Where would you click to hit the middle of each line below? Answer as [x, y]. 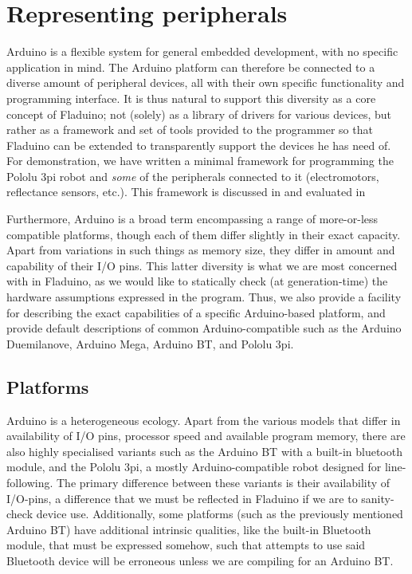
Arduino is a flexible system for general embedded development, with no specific [202, 51]
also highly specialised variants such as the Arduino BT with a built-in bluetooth [204, 451]
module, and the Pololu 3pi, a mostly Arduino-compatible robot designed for [194, 467]
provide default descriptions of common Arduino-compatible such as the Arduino [204, 328]
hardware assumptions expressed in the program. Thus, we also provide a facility [204, 297]
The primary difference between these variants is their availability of [224, 482]
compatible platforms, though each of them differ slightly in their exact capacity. [204, 234]
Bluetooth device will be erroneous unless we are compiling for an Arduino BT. [200, 560]
